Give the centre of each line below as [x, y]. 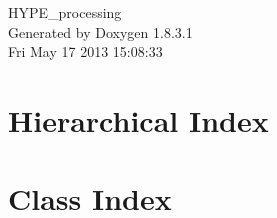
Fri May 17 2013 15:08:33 [85, 51]
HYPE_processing [65, 12]
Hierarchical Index [138, 119]
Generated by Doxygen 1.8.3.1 [100, 31]
